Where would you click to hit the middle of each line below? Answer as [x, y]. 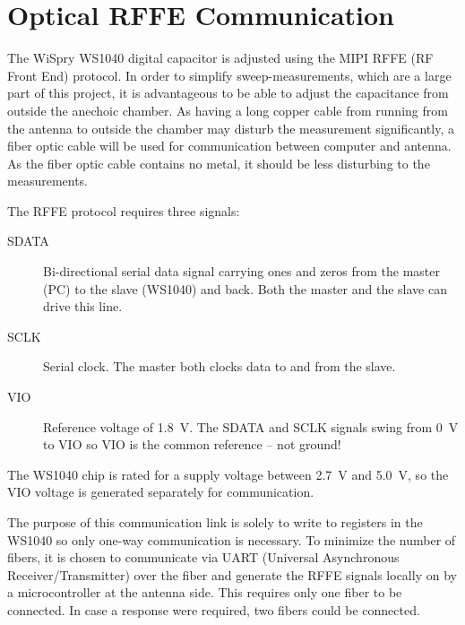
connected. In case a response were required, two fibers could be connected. [214, 609]
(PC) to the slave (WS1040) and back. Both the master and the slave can [245, 288]
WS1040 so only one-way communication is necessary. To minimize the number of [232, 539]
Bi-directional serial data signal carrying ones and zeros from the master [242, 271]
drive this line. [83, 306]
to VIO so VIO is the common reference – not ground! [192, 444]
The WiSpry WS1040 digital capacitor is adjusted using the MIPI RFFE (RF [220, 58]
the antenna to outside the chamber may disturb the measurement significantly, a [231, 128]
